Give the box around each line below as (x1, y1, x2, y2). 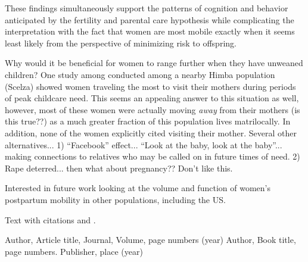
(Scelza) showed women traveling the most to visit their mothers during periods (5, 80, 296, 92)
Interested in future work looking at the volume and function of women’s (5, 182, 270, 194)
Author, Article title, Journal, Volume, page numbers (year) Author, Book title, (5, 233, 296, 246)
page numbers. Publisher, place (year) (5, 245, 143, 257)
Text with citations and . (5, 213, 96, 226)
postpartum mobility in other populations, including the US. (5, 193, 226, 205)
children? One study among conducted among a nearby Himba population (5, 68, 275, 80)
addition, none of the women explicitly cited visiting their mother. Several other (5, 126, 297, 139)
